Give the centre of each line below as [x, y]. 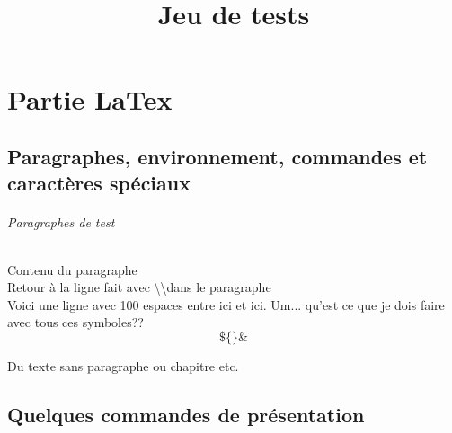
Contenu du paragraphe [72, 269]
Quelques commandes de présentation [186, 414]
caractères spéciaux [99, 183]
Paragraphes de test [61, 222]
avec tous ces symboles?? [75, 322]
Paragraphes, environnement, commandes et [217, 156]
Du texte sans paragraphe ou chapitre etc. [123, 365]
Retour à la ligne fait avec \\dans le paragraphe [139, 287]
